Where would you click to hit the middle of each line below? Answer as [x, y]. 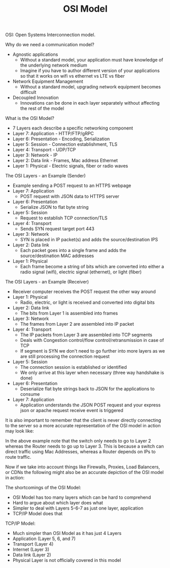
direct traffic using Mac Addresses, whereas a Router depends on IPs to [80, 452]
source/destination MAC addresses [57, 256]
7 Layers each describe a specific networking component [73, 128]
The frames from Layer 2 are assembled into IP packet [77, 324]
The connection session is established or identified [73, 367]
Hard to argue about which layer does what [58, 503]
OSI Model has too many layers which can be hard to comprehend [82, 497]
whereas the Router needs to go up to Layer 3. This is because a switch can [84, 446]
